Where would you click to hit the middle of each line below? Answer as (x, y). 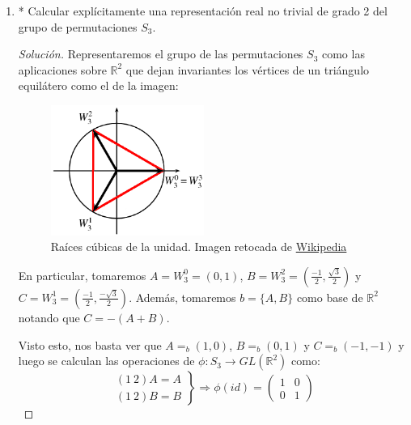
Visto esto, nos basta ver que (90, 344)
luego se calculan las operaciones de (106, 361)
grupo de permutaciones (78, 26)
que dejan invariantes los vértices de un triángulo (248, 69)
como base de (330, 297)
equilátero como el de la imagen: (98, 85)
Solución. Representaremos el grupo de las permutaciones (161, 54)
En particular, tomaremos (82, 275)
